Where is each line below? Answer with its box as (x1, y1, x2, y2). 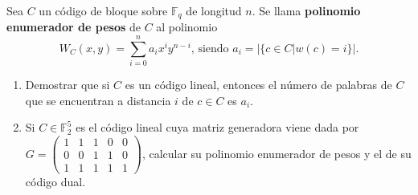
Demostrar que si (25, 76, 110, 93)
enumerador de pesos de (6, 18, 141, 35)
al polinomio (156, 18, 218, 35)
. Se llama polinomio (252, 2, 361, 18)
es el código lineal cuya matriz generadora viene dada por (76, 119, 359, 136)
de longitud (186, 2, 242, 18)
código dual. (25, 173, 86, 190)
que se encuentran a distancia (25, 91, 171, 108)
